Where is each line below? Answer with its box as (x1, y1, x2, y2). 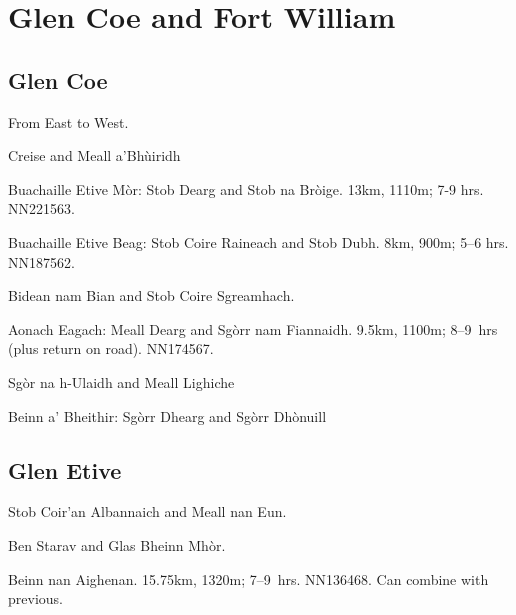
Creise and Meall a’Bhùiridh (8, 145, 181, 166)
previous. (8, 588, 63, 609)
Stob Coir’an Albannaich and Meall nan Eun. (8, 501, 287, 522)
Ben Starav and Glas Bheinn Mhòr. (8, 534, 226, 555)
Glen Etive (8, 454, 122, 485)
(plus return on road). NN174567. (8, 338, 214, 359)
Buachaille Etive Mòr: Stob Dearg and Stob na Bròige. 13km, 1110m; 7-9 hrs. (8, 178, 484, 199)
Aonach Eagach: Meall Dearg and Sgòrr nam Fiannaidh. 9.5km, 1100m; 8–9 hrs (8, 318, 498, 339)
